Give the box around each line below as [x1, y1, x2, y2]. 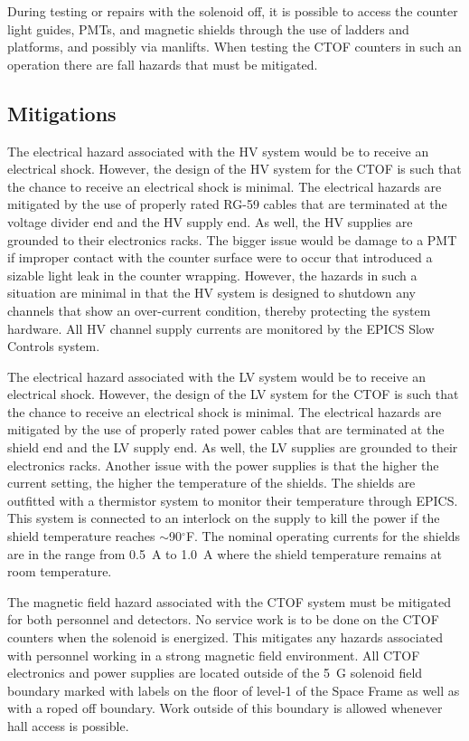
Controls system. [7, 337, 100, 356]
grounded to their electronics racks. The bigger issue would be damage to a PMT [7, 230, 457, 249]
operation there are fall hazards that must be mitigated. [7, 54, 318, 73]
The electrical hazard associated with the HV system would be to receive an [7, 141, 429, 160]
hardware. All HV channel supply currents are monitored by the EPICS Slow [7, 318, 435, 337]
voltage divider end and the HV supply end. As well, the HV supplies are [7, 212, 413, 231]
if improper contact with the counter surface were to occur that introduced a [7, 248, 433, 267]
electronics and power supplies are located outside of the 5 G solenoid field [7, 663, 423, 682]
